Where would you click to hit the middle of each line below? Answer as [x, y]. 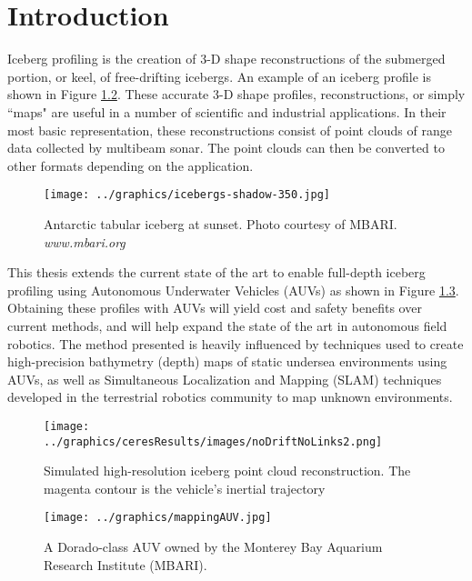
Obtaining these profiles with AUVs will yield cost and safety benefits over [215, 308]
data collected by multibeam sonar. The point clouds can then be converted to [226, 148]
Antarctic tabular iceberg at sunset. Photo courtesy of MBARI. [221, 223]
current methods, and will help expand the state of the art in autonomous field [227, 325]
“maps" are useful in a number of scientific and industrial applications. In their [227, 111]
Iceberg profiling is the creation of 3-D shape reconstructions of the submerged [226, 59]
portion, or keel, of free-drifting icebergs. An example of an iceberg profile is [219, 76]
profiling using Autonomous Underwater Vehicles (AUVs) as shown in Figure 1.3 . [233, 290]
